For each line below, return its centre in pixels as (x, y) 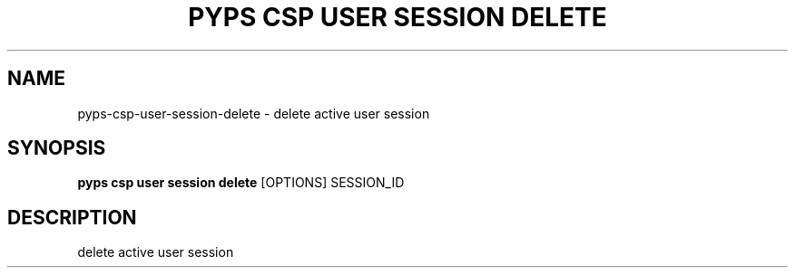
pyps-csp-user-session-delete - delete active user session (254, 113)
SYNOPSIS (57, 148)
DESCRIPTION (72, 217)
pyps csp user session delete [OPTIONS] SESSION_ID (241, 183)
